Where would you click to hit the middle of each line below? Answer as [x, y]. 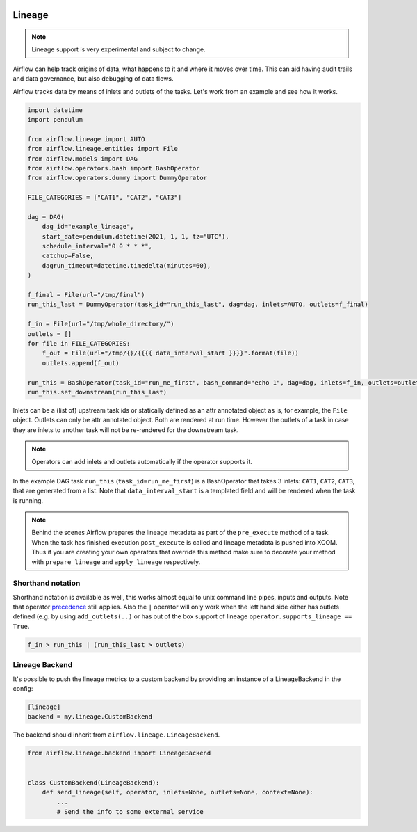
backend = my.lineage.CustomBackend [90, 717]
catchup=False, [68, 256]
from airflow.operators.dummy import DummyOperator [117, 178]
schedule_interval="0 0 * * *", [97, 246]
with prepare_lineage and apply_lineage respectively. [116, 562]
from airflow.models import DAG [83, 159]
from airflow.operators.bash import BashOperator [114, 168]
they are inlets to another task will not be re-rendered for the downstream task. [126, 430]
